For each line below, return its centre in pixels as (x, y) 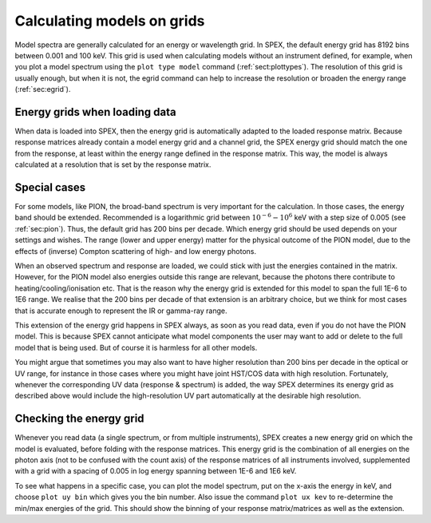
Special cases (50, 187)
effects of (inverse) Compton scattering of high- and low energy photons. (136, 251)
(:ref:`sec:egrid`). (43, 89)
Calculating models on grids (110, 21)
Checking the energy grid (79, 419)
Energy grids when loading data (95, 112)
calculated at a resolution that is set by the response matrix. (113, 164)
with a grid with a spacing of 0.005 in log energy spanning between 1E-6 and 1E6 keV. (156, 471)
